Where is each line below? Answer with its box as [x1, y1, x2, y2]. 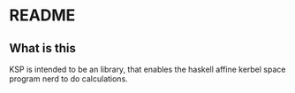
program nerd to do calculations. [9, 74, 128, 84]
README [9, 5, 76, 26]
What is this [9, 41, 77, 56]
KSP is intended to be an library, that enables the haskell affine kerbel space [9, 64, 286, 74]
